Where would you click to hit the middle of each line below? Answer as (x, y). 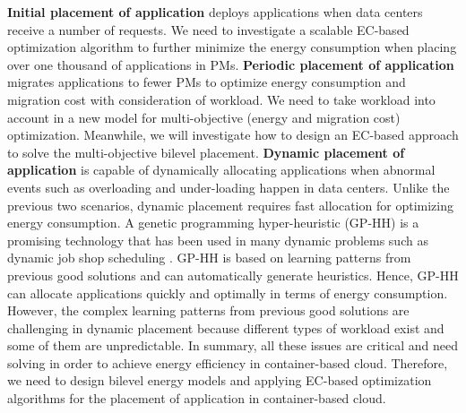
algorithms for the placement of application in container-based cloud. (197, 398)
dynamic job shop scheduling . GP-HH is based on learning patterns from (209, 258)
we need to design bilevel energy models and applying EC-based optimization (220, 380)
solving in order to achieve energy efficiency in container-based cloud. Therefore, (228, 362)
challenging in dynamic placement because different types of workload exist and (226, 327)
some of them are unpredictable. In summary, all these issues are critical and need (233, 345)
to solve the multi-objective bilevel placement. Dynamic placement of (206, 152)
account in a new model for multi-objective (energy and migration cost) (204, 117)
